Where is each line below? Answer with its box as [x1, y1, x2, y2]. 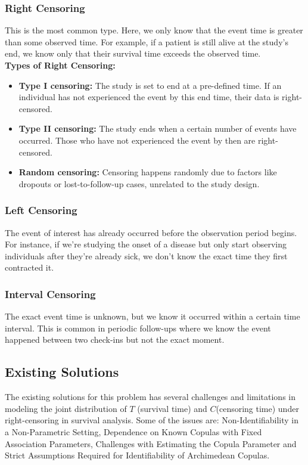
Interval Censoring [5, 286, 96, 301]
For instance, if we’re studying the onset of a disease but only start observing [5, 238, 287, 250]
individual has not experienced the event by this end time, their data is [18, 91, 279, 103]
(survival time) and [137, 402, 207, 414]
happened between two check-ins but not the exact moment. [5, 333, 225, 346]
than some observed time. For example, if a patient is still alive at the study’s [5, 35, 288, 48]
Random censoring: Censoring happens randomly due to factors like [18, 166, 277, 178]
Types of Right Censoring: [5, 59, 116, 71]
